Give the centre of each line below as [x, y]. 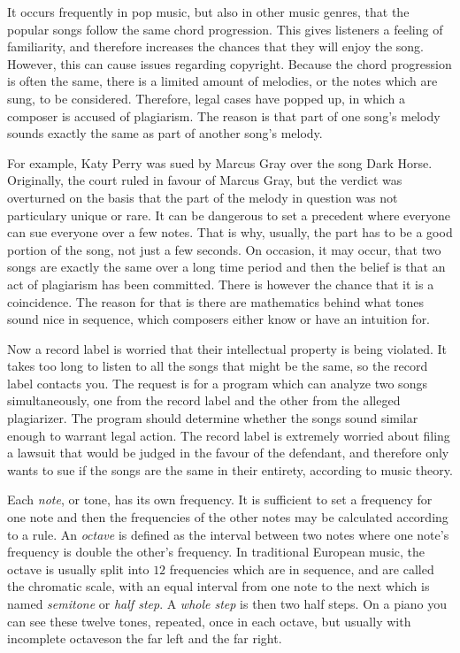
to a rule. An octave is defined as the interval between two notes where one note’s [228, 534]
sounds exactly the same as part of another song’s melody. [165, 133]
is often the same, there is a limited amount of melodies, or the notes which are [222, 81]
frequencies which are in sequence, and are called [302, 568]
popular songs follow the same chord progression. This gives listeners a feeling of [225, 29]
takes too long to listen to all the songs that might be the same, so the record [218, 366]
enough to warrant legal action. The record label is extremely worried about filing [229, 435]
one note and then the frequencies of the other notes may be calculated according [228, 517]
